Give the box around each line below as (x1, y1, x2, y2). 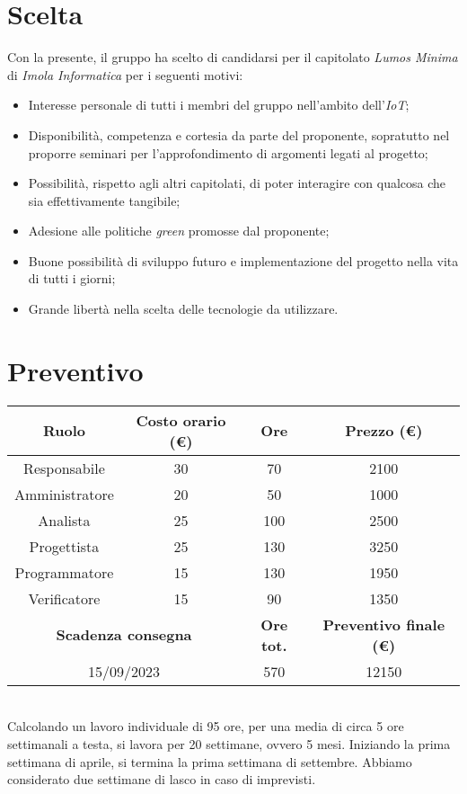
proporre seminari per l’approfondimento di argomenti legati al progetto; (28, 143, 428, 162)
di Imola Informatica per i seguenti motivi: (7, 65, 243, 84)
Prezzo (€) (345, 420, 423, 442)
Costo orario (136, 409, 226, 431)
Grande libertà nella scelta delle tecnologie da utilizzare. (28, 299, 339, 318)
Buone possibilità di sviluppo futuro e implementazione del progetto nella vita (28, 251, 459, 270)
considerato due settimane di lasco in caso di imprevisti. (7, 770, 316, 789)
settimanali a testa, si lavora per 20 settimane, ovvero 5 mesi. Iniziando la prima (7, 734, 451, 753)
